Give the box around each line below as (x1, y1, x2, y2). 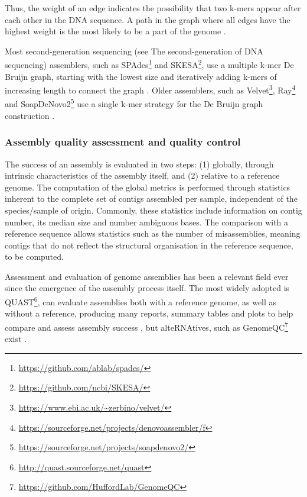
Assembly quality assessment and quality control (5, 134, 241, 149)
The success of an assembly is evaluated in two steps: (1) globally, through (5, 157, 274, 170)
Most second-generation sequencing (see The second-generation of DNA (5, 44, 263, 57)
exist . (5, 333, 27, 345)
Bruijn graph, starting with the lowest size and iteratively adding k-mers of (5, 70, 277, 82)
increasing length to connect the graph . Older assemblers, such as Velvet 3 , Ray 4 (5, 82, 296, 96)
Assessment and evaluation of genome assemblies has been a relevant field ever (5, 270, 289, 282)
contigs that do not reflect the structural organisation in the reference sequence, (5, 238, 293, 251)
